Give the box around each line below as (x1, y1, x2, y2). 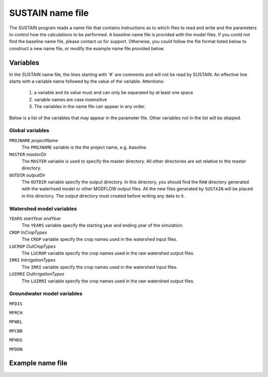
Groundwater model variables (9, 290, 83, 297)
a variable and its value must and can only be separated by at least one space (34, 90, 194, 96)
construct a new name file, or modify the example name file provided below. (9, 45, 165, 52)
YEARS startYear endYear (9, 215, 61, 221)
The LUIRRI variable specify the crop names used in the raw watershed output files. (21, 278, 195, 284)
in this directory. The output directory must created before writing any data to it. (21, 193, 185, 199)
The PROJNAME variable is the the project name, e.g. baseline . (21, 144, 147, 151)
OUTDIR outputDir (9, 172, 46, 178)
